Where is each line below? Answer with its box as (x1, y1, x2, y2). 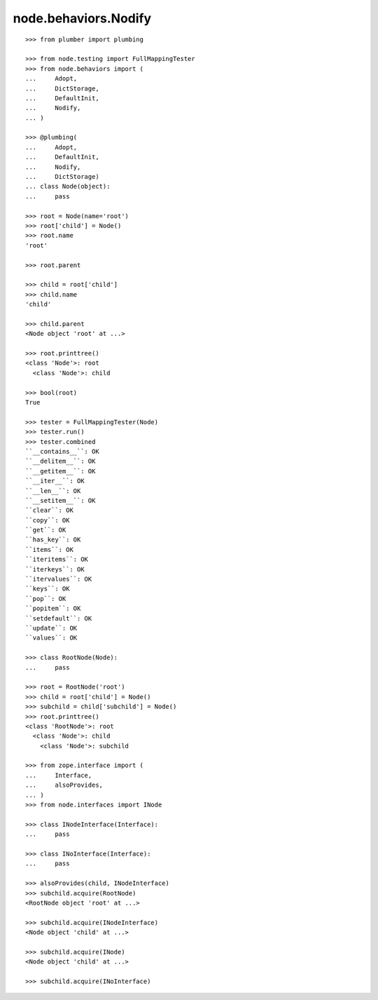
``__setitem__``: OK (25, 496, 96, 504)
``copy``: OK (25, 516, 70, 524)
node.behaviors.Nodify (13, 11, 152, 26)
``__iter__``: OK (25, 477, 85, 485)
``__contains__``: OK (25, 447, 99, 455)
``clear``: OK (25, 506, 73, 515)
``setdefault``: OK (25, 614, 92, 622)
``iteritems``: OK (25, 555, 89, 564)
